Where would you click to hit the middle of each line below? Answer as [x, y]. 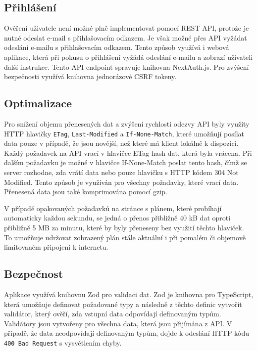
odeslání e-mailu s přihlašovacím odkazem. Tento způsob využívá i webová [117, 47]
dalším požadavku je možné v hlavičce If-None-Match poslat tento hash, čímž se [126, 162]
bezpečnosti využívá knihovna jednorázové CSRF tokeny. [90, 76]
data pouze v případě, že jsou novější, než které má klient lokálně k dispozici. [121, 143]
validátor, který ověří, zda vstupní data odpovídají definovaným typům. [113, 314]
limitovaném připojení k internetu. [56, 247]
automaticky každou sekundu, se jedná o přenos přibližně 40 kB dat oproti [117, 218]
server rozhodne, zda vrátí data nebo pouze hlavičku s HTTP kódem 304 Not [121, 172]
